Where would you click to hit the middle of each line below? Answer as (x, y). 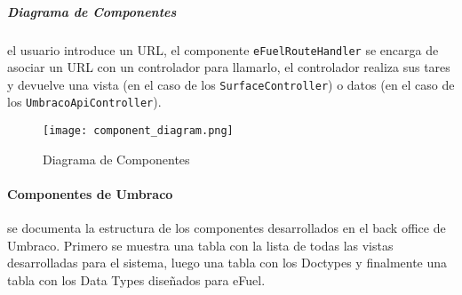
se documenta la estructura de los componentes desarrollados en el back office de (227, 228)
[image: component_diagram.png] (138, 131)
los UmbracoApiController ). (84, 102)
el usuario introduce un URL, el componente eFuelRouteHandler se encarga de (223, 49)
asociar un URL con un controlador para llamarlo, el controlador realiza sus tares (229, 67)
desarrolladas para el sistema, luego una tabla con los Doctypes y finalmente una (227, 263)
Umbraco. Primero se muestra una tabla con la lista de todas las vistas (200, 245)
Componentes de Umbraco (90, 193)
